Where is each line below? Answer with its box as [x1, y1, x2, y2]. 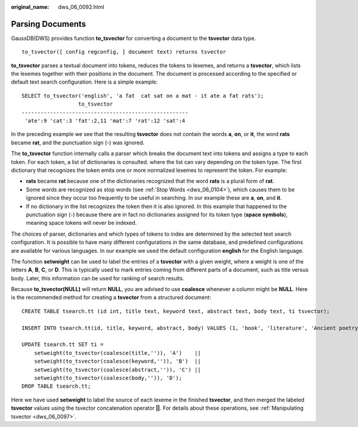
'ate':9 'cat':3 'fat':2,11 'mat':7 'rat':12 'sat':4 [24, 117, 186, 125]
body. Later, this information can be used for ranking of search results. [11, 274, 184, 281]
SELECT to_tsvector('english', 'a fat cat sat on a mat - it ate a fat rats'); [21, 92, 264, 99]
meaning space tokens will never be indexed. [26, 219, 137, 227]
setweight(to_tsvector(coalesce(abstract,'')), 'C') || [33, 366, 201, 373]
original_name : [11, 4, 50, 10]
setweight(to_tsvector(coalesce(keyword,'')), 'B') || [33, 358, 201, 365]
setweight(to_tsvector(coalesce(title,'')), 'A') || [33, 349, 201, 356]
